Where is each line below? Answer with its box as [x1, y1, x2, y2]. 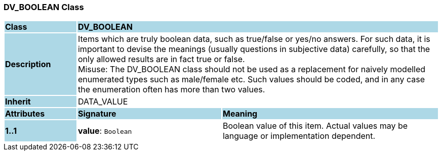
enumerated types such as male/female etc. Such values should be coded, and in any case [77, 74, 425, 85]
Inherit [5, 96, 31, 107]
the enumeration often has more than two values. [77, 84, 265, 95]
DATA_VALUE [77, 96, 128, 107]
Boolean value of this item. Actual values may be [222, 121, 408, 131]
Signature [77, 109, 116, 119]
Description [5, 59, 51, 70]
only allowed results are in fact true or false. [77, 54, 245, 65]
